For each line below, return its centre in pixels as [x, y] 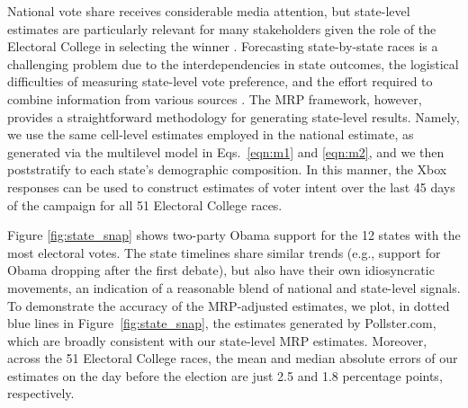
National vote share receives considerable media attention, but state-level [209, 11]
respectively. [41, 393]
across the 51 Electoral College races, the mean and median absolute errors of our [233, 358]
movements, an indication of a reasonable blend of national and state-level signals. [234, 287]
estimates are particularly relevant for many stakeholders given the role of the [222, 28]
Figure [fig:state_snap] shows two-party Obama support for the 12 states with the [234, 235]
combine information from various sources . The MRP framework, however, [215, 98]
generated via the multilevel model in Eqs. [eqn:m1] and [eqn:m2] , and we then [226, 151]
